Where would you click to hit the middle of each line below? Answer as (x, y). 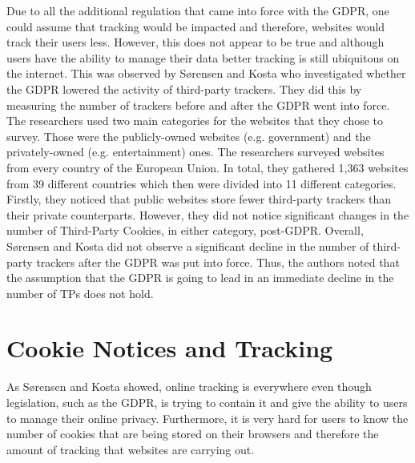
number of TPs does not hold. (80, 293)
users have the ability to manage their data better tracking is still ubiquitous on (203, 57)
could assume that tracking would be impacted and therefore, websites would (196, 26)
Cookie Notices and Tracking (170, 348)
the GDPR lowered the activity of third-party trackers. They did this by (184, 89)
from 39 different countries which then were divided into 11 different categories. (201, 183)
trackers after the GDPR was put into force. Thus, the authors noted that (218, 262)
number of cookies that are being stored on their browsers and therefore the (193, 434)
